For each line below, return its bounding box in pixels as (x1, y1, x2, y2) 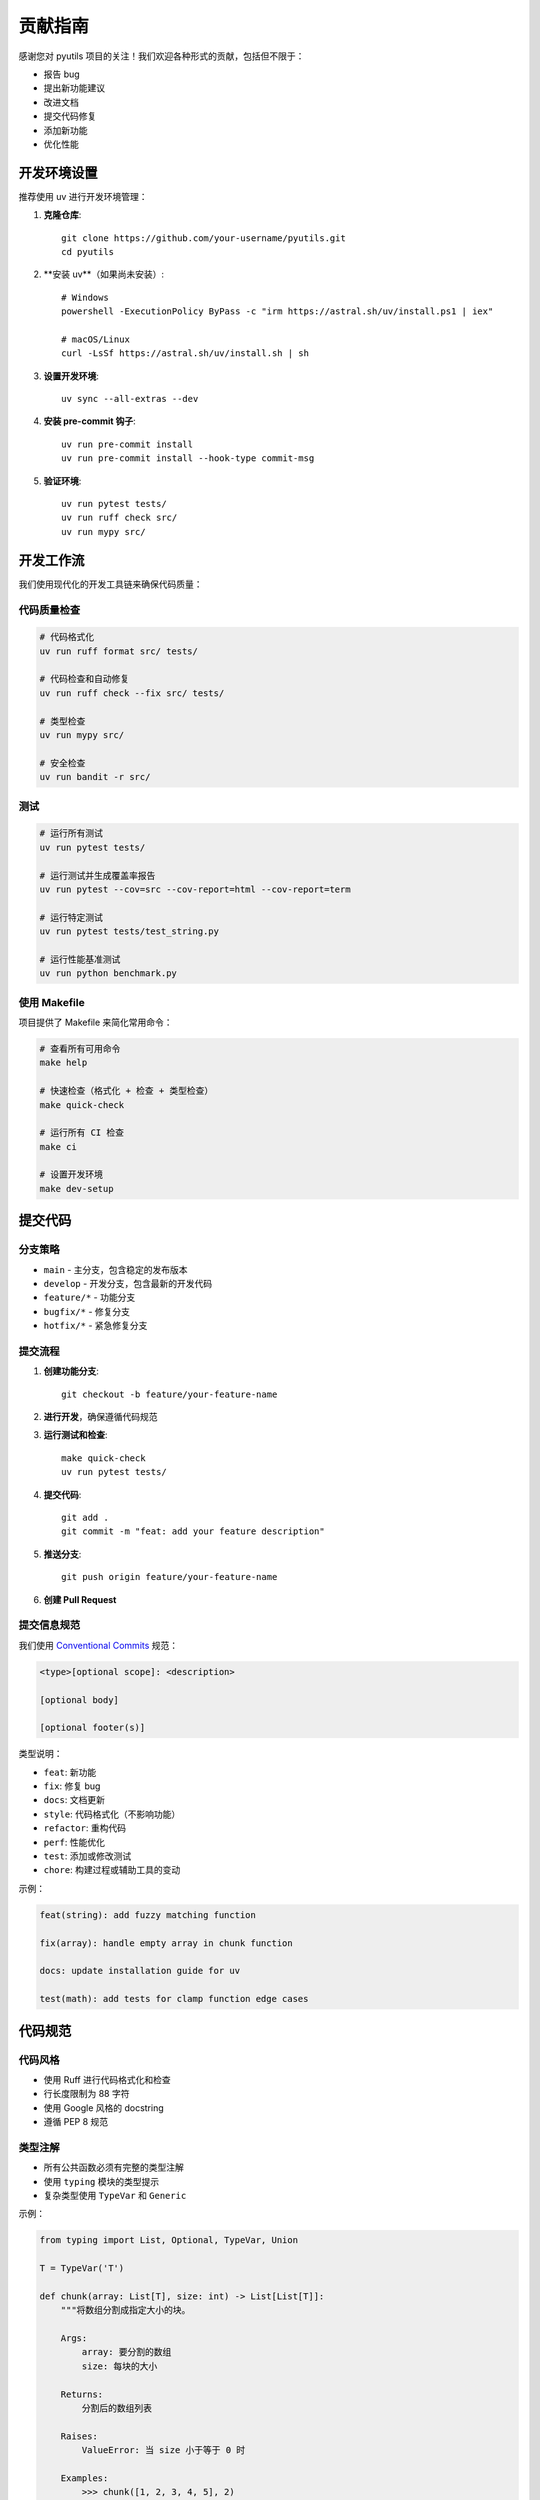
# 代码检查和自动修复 (39, 673, 130, 685)
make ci (39, 1141, 77, 1152)
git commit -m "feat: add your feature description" (61, 1526, 325, 1537)
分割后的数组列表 (81, 2403, 153, 2414)
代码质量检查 (18, 603, 81, 617)
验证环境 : (43, 475, 82, 487)
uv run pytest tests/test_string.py (39, 926, 220, 937)
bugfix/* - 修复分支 (43, 1305, 130, 1317)
